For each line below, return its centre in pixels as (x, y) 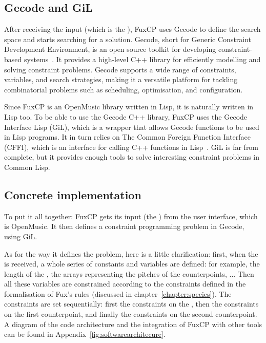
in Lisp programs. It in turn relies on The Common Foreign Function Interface (127, 137)
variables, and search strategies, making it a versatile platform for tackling (121, 79)
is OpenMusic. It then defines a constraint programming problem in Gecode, (124, 226)
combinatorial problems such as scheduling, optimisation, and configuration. (124, 89)
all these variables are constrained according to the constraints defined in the (125, 284)
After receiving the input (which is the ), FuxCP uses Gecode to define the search (132, 29)
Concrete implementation (73, 194)
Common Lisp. (27, 167)
